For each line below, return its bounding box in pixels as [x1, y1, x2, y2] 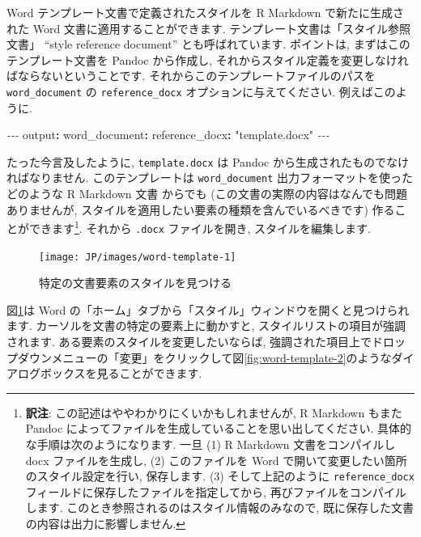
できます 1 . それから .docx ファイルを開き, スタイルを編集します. [28, 218, 371, 236]
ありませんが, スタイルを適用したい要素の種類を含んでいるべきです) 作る [6, 201, 395, 218]
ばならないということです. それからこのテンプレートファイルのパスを [6, 67, 376, 84]
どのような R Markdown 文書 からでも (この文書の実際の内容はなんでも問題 [6, 185, 407, 202]
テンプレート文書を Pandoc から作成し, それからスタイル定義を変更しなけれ [6, 51, 409, 68]
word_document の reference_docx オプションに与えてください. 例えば [6, 82, 373, 99]
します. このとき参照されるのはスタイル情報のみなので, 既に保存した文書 [25, 499, 414, 516]
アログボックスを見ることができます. [6, 365, 202, 382]
